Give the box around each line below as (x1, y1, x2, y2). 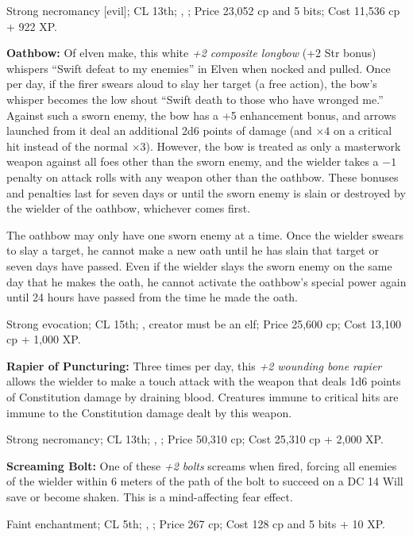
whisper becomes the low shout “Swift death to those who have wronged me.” (6, 90, 384, 107)
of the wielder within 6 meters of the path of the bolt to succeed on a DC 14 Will (6, 473, 403, 489)
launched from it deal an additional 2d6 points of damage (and (6, 122, 312, 139)
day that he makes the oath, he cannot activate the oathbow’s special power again (6, 273, 407, 290)
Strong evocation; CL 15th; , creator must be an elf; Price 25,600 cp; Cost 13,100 (6, 315, 401, 332)
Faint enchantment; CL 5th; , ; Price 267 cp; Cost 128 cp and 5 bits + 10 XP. (6, 515, 385, 531)
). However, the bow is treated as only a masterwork (145, 137, 401, 154)
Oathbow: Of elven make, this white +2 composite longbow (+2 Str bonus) (6, 44, 376, 61)
